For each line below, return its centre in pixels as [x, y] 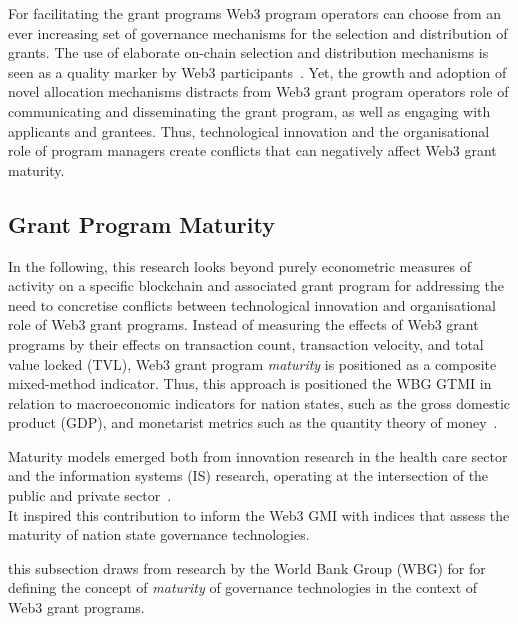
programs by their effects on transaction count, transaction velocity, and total [246, 343]
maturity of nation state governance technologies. [159, 534]
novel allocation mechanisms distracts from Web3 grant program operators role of [258, 91]
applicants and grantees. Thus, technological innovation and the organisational [249, 130]
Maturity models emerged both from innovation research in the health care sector [258, 455]
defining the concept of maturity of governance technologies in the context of [243, 587]
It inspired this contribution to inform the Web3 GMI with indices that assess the [259, 514]
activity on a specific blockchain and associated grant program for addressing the [256, 285]
